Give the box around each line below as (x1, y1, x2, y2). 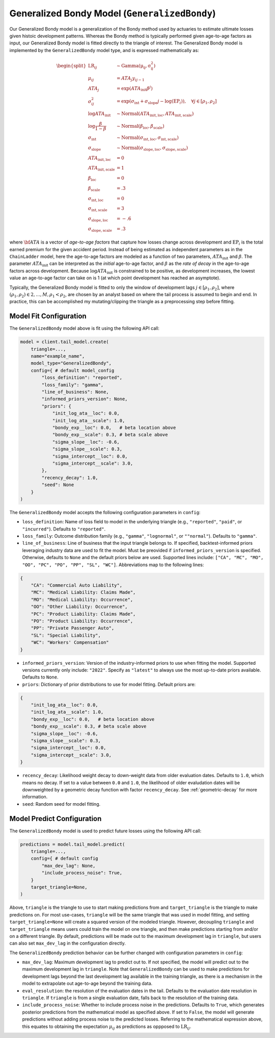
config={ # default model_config (31, 368, 115, 373)
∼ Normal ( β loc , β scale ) (116, 123, 165, 130)
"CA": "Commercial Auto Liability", (31, 583, 122, 588)
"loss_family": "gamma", (41, 382, 104, 388)
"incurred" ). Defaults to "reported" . (22, 526, 106, 532)
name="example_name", (31, 353, 85, 359)
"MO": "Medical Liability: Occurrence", (31, 596, 133, 602)
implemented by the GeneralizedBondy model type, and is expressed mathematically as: (9, 47, 199, 53)
